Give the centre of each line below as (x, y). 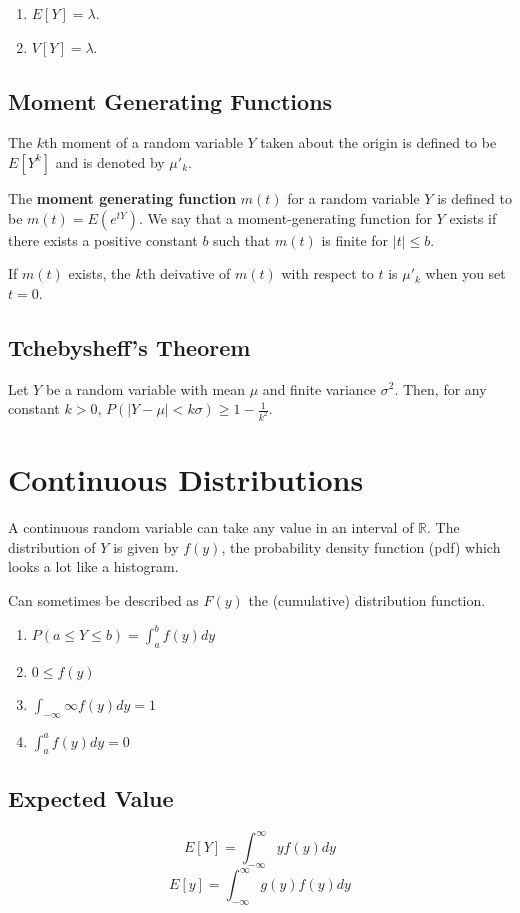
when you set (465, 273)
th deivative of (186, 273)
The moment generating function (122, 197)
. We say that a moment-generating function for (285, 217)
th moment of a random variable (143, 142)
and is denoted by (110, 161)
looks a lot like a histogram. (93, 566)
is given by (146, 546)
